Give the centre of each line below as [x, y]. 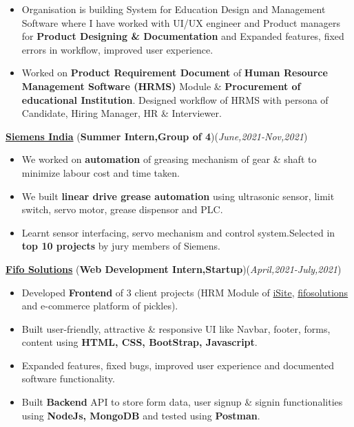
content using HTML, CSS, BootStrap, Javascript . [139, 342]
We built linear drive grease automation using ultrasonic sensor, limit [178, 196]
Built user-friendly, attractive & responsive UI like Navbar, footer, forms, [176, 328]
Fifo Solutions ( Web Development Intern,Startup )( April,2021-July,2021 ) [174, 269]
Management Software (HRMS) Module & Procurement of [161, 86]
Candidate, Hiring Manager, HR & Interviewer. [122, 113]
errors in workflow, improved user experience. [117, 49]
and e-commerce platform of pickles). [100, 306]
